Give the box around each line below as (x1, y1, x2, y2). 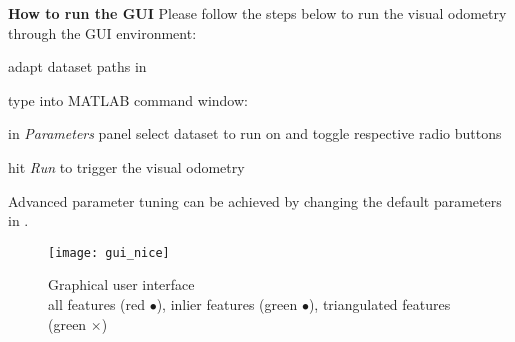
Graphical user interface (48, 274, 195, 295)
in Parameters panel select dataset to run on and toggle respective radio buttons (8, 123, 502, 144)
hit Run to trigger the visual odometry (8, 156, 245, 177)
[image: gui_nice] (48, 245, 170, 260)
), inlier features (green (156, 294, 298, 314)
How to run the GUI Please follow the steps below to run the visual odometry (8, 3, 507, 23)
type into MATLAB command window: (8, 89, 248, 110)
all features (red (48, 294, 145, 314)
